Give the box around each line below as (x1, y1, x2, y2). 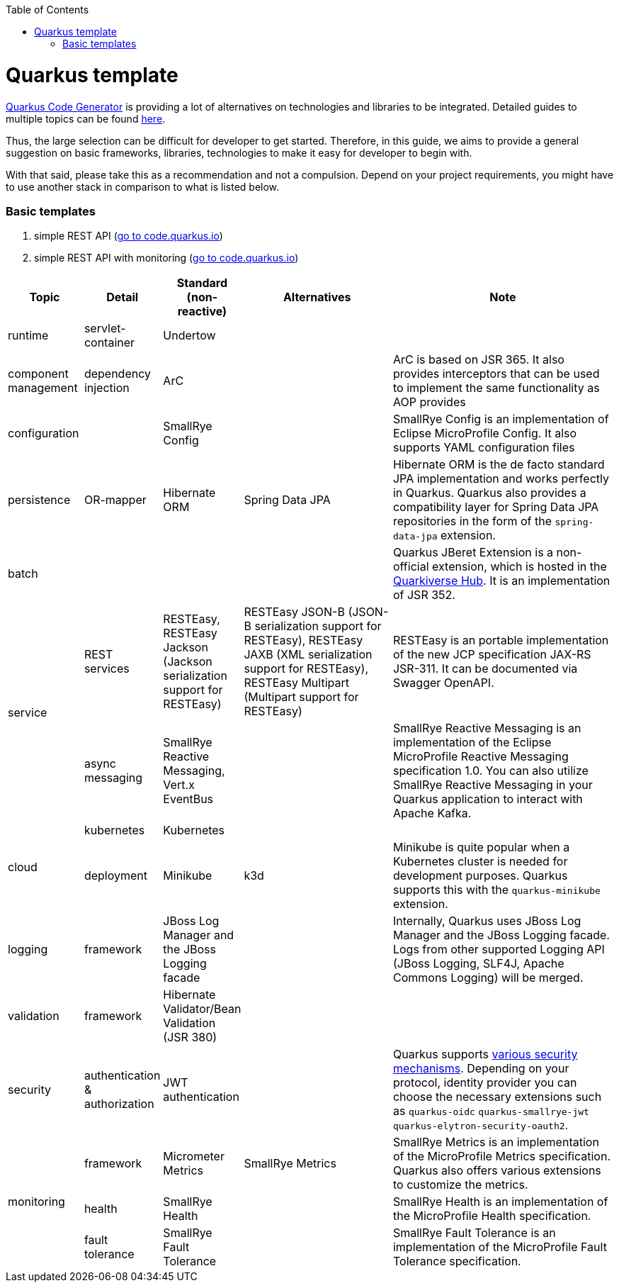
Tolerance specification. (392, 1254, 521, 1269)
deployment (84, 868, 147, 883)
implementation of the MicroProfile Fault (392, 1240, 607, 1255)
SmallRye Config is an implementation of (392, 412, 609, 427)
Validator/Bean (163, 1002, 242, 1017)
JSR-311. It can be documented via (392, 661, 578, 676)
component (8, 366, 69, 381)
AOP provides (392, 395, 466, 410)
